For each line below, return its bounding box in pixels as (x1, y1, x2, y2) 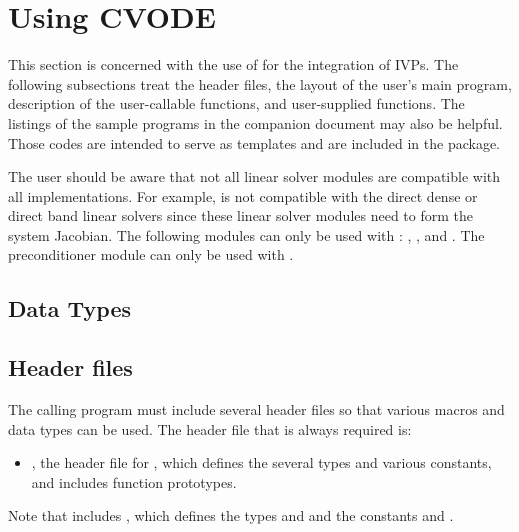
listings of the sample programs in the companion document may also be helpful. (8, 112, 503, 133)
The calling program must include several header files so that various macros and (8, 399, 505, 420)
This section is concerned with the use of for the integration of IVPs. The (8, 54, 459, 75)
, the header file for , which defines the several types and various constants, (31, 452, 492, 473)
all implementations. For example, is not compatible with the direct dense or (8, 185, 478, 206)
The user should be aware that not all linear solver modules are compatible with (8, 166, 501, 187)
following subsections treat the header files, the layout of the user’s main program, (8, 73, 512, 94)
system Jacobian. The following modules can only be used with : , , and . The (8, 224, 485, 245)
